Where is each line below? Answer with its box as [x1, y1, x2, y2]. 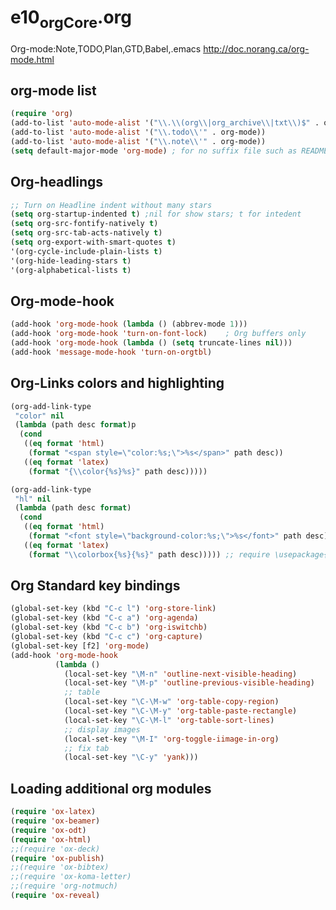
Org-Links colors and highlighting [10, 375, 225, 392]
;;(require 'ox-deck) [10, 844, 101, 854]
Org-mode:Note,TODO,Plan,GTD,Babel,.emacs [10, 42, 202, 55]
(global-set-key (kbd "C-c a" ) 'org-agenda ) [10, 613, 199, 623]
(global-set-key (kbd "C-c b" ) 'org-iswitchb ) [10, 622, 208, 633]
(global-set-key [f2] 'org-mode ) [10, 641, 150, 651]
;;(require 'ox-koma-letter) [10, 872, 132, 882]
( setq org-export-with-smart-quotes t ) [10, 237, 177, 248]
